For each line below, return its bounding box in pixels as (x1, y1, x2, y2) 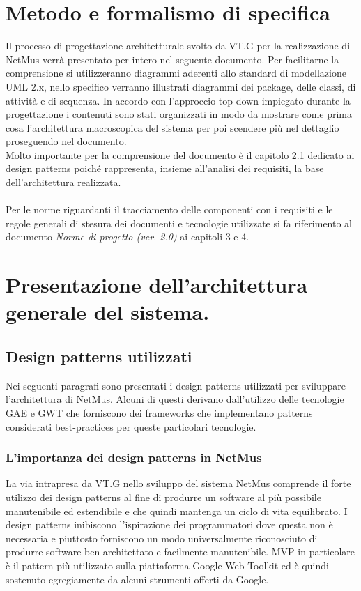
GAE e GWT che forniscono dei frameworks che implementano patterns (6, 405, 313, 420)
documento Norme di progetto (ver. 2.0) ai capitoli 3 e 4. (6, 229, 249, 244)
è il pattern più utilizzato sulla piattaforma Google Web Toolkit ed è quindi (6, 558, 329, 572)
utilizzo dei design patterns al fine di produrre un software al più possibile (6, 489, 321, 504)
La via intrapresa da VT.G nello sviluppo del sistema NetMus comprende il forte (6, 476, 351, 491)
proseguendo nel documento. (6, 134, 127, 148)
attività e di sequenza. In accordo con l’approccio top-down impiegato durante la (6, 93, 351, 107)
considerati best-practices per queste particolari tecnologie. (6, 419, 256, 433)
